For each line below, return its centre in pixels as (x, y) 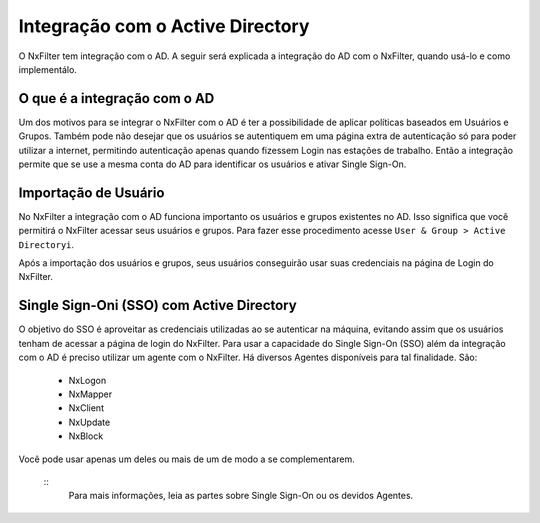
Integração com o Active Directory (164, 26)
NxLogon (87, 380)
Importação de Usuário (91, 192)
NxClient (86, 408)
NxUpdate (89, 422)
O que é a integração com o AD (116, 98)
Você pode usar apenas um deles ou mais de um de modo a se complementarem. (186, 459)
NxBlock (86, 436)
